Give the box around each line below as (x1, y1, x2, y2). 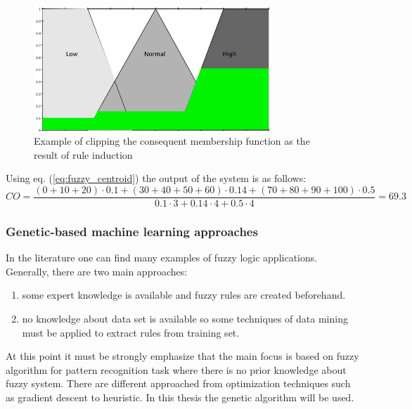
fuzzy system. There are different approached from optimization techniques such (6, 376, 351, 391)
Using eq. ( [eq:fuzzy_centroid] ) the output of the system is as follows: (6, 171, 307, 186)
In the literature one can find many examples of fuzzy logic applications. (6, 250, 318, 265)
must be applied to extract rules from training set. (22, 325, 240, 339)
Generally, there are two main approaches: (6, 264, 188, 278)
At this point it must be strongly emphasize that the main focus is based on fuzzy (6, 349, 359, 363)
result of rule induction (34, 147, 133, 162)
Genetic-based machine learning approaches (6, 222, 258, 240)
